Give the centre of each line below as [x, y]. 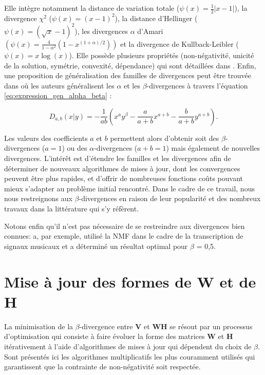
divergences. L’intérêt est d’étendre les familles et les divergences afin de [118, 158]
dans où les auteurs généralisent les [59, 85]
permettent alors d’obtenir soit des [165, 138]
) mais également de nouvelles [213, 148]
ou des [77, 148]
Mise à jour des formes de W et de [130, 281]
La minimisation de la [39, 326]
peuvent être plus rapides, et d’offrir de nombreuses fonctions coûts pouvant [124, 178]
